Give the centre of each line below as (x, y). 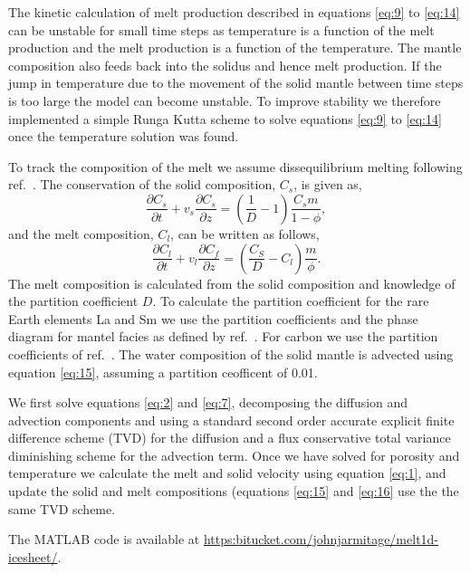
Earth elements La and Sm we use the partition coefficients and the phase (213, 318)
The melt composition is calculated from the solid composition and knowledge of (232, 283)
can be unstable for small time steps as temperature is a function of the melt (221, 29)
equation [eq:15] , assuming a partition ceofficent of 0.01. (163, 372)
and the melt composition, (81, 233)
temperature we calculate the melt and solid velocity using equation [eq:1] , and (227, 473)
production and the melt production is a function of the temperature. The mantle (235, 48)
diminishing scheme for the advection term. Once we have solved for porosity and (234, 455)
